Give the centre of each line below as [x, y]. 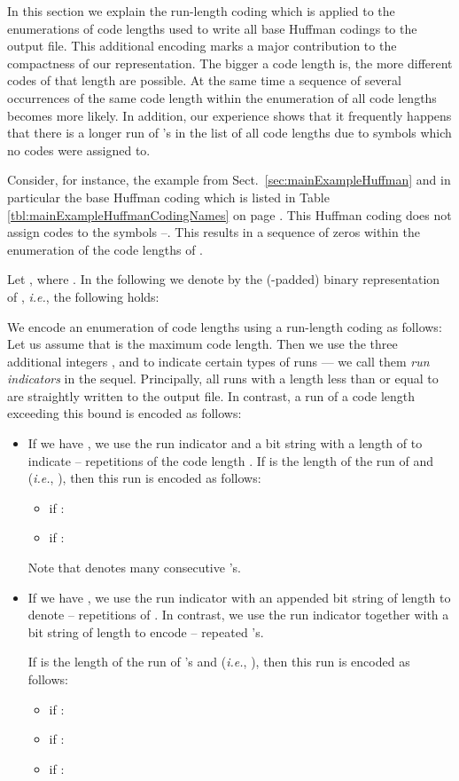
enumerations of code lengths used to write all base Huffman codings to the [212, 28]
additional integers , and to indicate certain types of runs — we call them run [218, 361]
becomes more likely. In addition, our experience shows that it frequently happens [229, 115]
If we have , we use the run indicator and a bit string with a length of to [225, 443]
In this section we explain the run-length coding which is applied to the [201, 11]
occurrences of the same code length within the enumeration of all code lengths [222, 97]
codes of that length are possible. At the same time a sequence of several [204, 80]
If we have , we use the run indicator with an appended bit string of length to [239, 597]
